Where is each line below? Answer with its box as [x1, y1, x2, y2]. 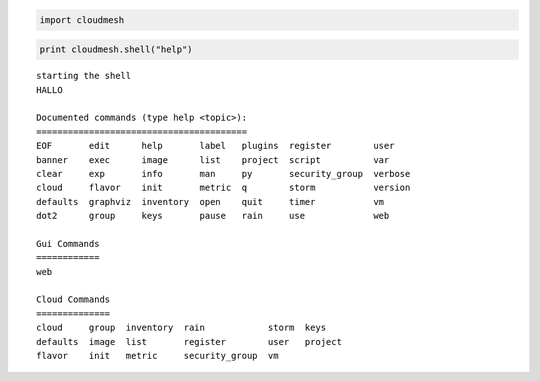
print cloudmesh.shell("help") [39, 44, 194, 55]
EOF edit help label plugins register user [36, 140, 395, 152]
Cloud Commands [36, 294, 111, 305]
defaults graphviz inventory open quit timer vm [36, 196, 385, 207]
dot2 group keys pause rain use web [36, 210, 390, 222]
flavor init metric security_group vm [36, 350, 279, 361]
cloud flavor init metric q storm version [36, 182, 411, 194]
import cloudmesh [39, 14, 125, 25]
